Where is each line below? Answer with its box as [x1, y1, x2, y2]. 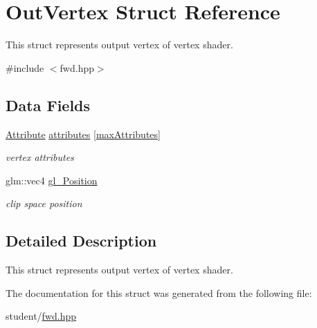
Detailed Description [6, 230, 157, 251]
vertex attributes [6, 150, 74, 164]
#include [6, 60, 44, 75]
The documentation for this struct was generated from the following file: [6, 285, 312, 300]
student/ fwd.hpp [6, 309, 77, 323]
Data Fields [6, 94, 91, 115]
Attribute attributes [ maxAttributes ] [6, 126, 161, 141]
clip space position [6, 196, 82, 211]
